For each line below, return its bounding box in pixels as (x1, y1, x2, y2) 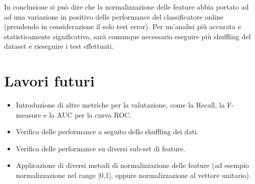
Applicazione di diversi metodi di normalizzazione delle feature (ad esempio (16, 160, 249, 170)
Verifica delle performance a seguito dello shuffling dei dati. (16, 126, 199, 137)
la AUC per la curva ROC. (49, 109, 132, 120)
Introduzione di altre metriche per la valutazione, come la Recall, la (16, 100, 225, 110)
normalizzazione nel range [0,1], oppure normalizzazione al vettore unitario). (16, 170, 251, 180)
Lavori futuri (4, 70, 95, 91)
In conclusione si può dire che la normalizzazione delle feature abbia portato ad (4, 2, 249, 12)
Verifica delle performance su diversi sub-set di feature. (16, 143, 185, 153)
